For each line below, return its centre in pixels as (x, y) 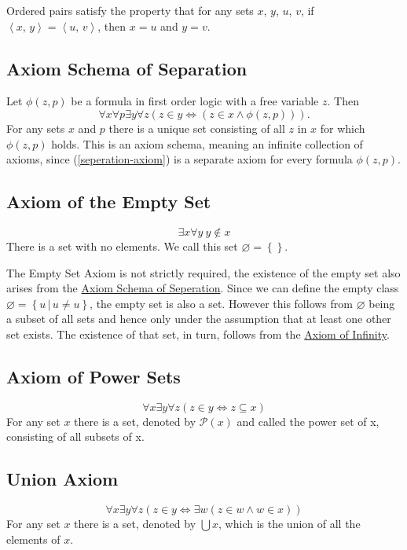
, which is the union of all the (290, 524)
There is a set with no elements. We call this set (122, 246)
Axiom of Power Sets (93, 376)
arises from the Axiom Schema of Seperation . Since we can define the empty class (203, 288)
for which (343, 128)
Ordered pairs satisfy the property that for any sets (130, 10)
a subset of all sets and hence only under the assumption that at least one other (199, 319)
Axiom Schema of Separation (127, 68)
